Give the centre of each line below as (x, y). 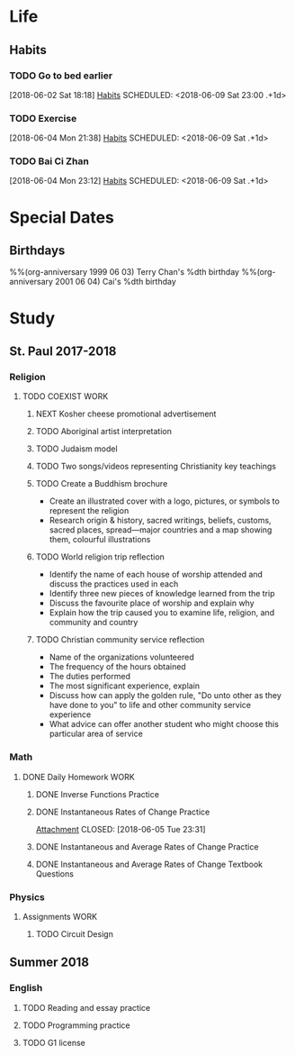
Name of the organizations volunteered (122, 657)
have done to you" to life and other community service (150, 705)
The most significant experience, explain (125, 686)
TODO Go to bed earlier (61, 76)
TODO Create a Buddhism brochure (102, 484)
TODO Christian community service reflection (120, 640)
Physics (27, 896)
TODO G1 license (54, 1042)
